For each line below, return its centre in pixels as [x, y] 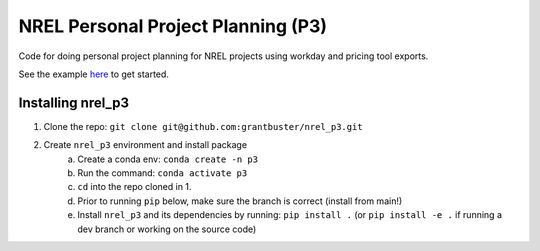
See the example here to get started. [94, 74]
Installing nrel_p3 [74, 102]
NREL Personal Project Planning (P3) [173, 26]
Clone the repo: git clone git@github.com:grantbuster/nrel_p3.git [203, 126]
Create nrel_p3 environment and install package [145, 145]
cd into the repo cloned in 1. [134, 187]
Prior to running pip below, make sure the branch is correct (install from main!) [240, 201]
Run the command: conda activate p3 [162, 173]
